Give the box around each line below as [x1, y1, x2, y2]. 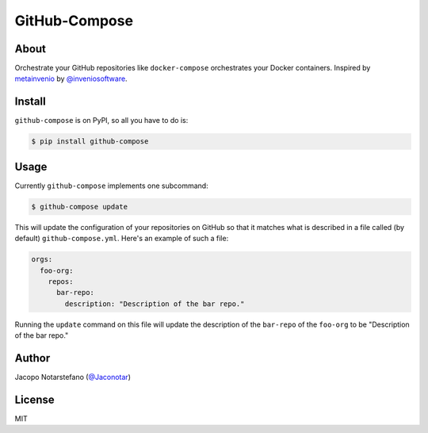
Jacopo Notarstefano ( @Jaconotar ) [14, 373, 131, 382]
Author [14, 351, 51, 365]
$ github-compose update [31, 202, 128, 211]
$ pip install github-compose [31, 137, 149, 146]
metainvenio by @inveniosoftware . [14, 74, 128, 83]
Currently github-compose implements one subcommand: [14, 181, 209, 190]
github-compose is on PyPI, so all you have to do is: [14, 116, 189, 125]
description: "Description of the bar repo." [64, 299, 245, 308]
